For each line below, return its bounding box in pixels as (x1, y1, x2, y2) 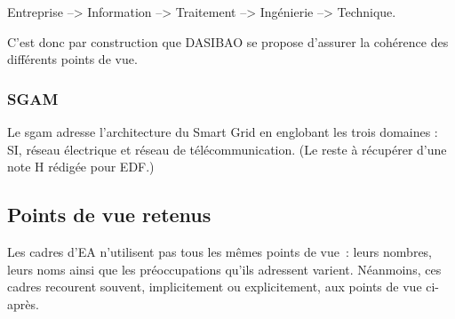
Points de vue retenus (7, 201, 212, 228)
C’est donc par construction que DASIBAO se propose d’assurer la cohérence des (7, 32, 449, 51)
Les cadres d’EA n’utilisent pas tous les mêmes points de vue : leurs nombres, (7, 242, 433, 260)
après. (7, 294, 39, 313)
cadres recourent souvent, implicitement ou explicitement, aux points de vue (7, 277, 422, 296)
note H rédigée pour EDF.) (7, 157, 155, 176)
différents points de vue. (7, 50, 138, 68)
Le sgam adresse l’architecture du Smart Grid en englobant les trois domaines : (7, 123, 438, 140)
